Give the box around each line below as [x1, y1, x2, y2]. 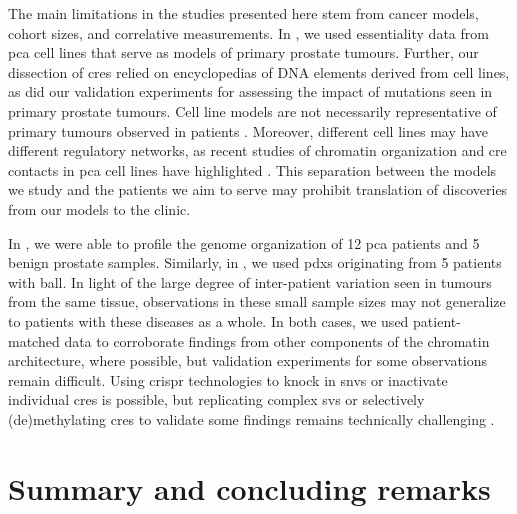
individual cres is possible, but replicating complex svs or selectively [8, 389, 425, 410]
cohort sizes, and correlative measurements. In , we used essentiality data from [8, 22, 489, 43]
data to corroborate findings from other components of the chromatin [64, 330, 490, 351]
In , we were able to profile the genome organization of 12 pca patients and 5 [8, 232, 480, 253]
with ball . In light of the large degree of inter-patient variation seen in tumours [8, 271, 492, 292]
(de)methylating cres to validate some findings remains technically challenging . [8, 408, 495, 429]
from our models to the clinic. [8, 198, 191, 219]
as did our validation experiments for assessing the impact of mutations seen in [8, 81, 493, 102]
